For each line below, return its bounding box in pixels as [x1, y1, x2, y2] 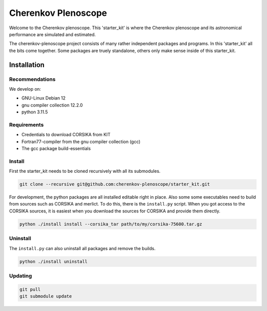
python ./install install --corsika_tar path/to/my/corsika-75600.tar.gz [19, 221, 202, 227]
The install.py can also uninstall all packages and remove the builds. [9, 245, 156, 251]
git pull [19, 286, 41, 292]
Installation [9, 60, 44, 69]
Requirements [9, 121, 44, 128]
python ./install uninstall [19, 259, 88, 264]
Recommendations [9, 76, 56, 83]
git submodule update [19, 294, 72, 299]
